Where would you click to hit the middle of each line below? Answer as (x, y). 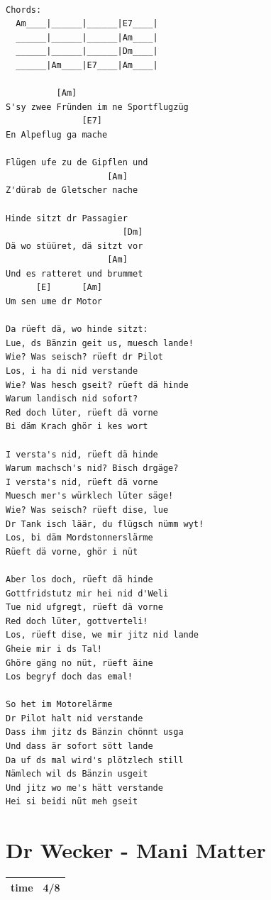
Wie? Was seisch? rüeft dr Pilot (84, 357)
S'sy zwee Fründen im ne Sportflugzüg (97, 107)
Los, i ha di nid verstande (72, 371)
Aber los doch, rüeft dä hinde (79, 579)
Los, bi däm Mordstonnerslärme (79, 538)
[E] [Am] (69, 288)
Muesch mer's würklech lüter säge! (90, 496)
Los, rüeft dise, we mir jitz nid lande (103, 635)
